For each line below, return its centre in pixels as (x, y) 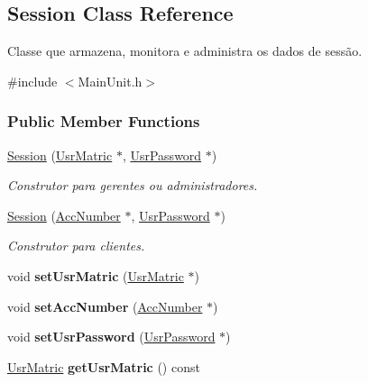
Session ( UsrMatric (60, 155)
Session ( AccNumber (64, 215)
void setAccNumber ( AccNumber (105, 306)
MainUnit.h (110, 81)
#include (32, 81)
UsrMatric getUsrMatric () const (104, 366)
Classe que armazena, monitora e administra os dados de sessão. (185, 51)
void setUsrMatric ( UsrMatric (96, 275)
